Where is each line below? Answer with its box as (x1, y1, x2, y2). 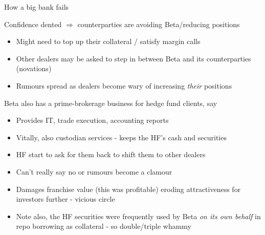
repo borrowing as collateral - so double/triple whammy (16, 221, 191, 231)
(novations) (16, 63, 52, 74)
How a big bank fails (4, 2, 69, 12)
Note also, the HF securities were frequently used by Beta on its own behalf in (16, 210, 261, 221)
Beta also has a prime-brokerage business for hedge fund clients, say (4, 97, 217, 108)
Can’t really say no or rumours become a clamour (16, 166, 172, 177)
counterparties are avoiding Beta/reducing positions (77, 18, 240, 29)
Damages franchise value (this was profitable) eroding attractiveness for (16, 183, 241, 194)
